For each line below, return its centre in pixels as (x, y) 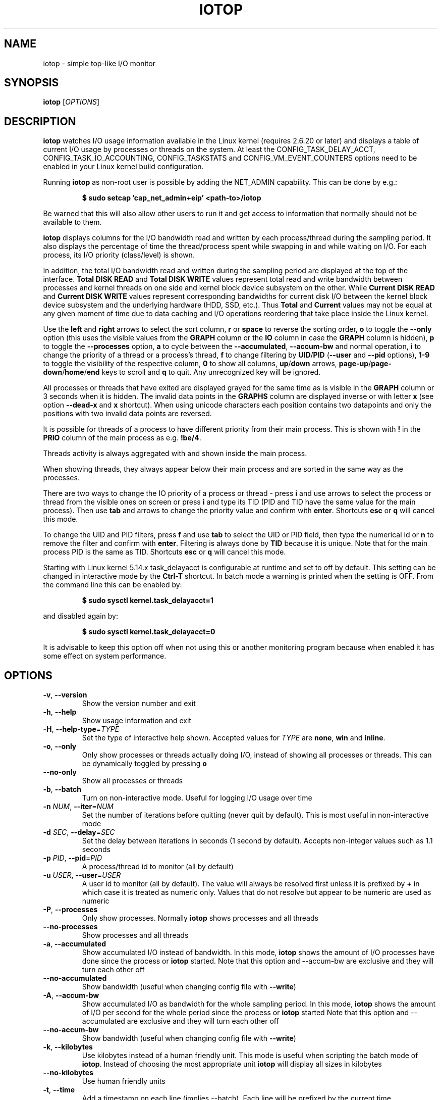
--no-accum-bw (71, 1030)
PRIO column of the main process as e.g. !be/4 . (122, 438)
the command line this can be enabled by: (113, 585)
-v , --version (65, 695)
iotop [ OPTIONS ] (71, 102)
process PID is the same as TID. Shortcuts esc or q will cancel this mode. (164, 552)
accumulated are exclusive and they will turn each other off (180, 1021)
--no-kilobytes (68, 1073)
